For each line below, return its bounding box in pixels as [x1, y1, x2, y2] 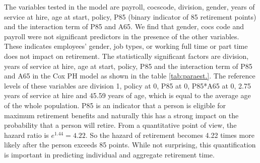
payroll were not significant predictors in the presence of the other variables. [4, 31, 239, 41]
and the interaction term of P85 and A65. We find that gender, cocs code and [4, 21, 244, 32]
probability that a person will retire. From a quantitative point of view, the [4, 120, 237, 130]
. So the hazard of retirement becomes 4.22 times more [85, 129, 254, 140]
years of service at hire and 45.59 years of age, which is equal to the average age [4, 90, 251, 101]
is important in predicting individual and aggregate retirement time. [4, 149, 215, 159]
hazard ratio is [4, 129, 49, 140]
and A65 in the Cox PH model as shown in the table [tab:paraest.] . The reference [4, 70, 255, 81]
